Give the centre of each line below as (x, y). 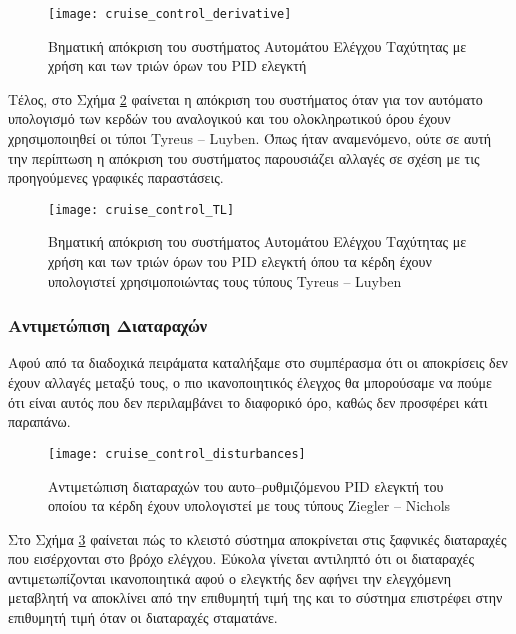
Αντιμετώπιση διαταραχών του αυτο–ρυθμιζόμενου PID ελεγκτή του (246, 485)
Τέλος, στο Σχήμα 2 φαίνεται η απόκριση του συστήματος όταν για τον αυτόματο (245, 98)
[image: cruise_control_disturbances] (177, 453)
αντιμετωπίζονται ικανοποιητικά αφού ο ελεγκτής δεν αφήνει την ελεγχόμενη (230, 577)
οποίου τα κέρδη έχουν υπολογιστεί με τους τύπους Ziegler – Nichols (249, 505)
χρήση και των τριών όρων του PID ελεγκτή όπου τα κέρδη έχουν (240, 261)
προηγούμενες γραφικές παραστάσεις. (116, 177)
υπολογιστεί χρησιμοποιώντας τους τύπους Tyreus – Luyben (225, 280)
